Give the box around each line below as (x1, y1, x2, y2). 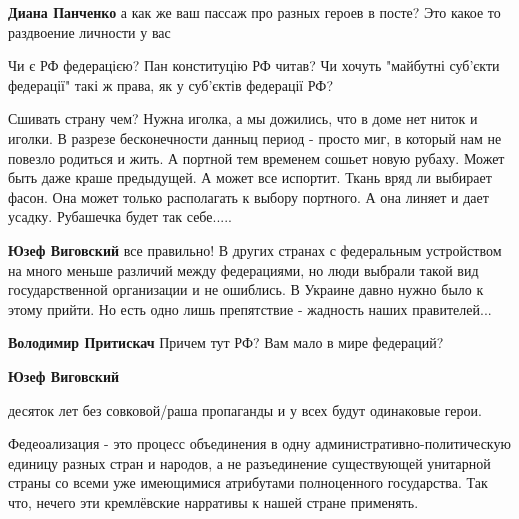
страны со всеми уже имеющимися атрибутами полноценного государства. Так (8, 472, 488, 493)
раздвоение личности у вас (8, 21, 171, 42)
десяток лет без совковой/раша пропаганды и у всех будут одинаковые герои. (8, 399, 482, 420)
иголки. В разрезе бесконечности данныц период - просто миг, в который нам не (8, 127, 502, 148)
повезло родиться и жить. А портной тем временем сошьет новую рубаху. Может (8, 147, 505, 168)
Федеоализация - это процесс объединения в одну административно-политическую (8, 433, 511, 454)
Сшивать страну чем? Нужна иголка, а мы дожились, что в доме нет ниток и (8, 108, 478, 129)
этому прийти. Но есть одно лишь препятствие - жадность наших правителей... (8, 298, 492, 319)
